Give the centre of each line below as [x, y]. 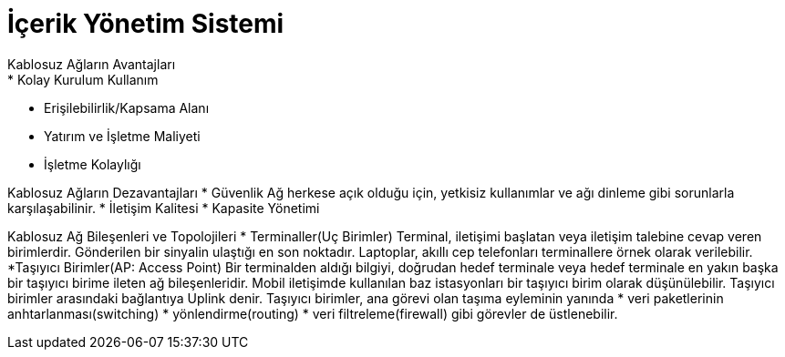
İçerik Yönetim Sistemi [146, 24]
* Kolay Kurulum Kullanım [83, 79]
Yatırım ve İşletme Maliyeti [122, 136]
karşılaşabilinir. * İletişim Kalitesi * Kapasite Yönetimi [164, 208]
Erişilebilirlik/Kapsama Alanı [127, 107]
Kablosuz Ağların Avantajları [92, 64]
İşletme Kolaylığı [93, 164]
